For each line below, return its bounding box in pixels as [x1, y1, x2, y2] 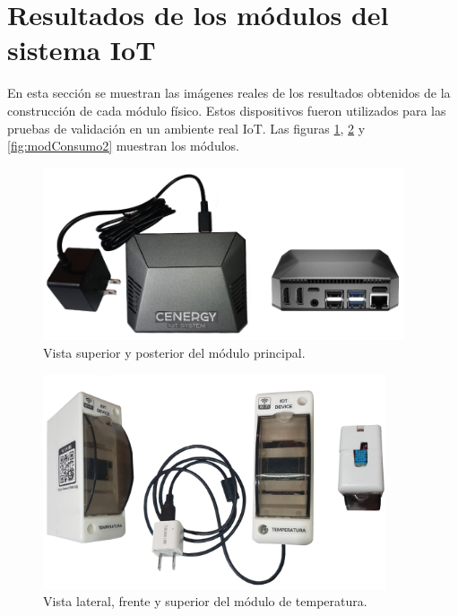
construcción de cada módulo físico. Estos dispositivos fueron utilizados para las [7, 100, 446, 119]
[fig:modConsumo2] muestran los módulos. [7, 136, 239, 155]
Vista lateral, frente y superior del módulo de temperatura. [43, 592, 367, 611]
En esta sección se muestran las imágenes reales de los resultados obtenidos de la [7, 83, 451, 102]
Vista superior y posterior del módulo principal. [43, 343, 306, 361]
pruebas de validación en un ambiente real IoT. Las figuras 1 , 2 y [7, 118, 366, 137]
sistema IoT [7, 31, 156, 68]
